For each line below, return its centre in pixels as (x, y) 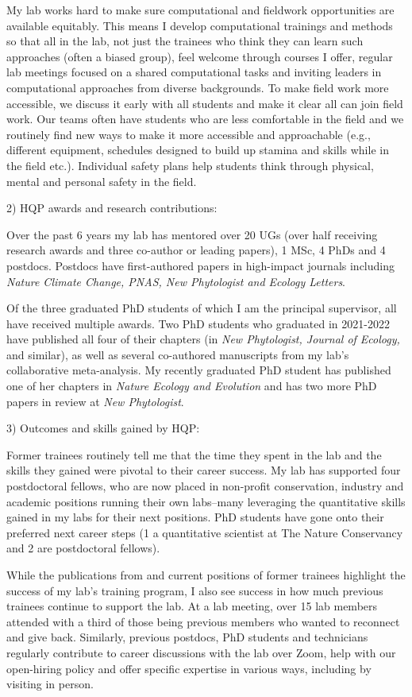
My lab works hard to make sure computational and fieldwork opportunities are (200, 10)
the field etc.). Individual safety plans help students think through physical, (190, 165)
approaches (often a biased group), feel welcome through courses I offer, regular (200, 56)
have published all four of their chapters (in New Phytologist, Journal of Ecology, (203, 339)
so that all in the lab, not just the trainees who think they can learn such (185, 41)
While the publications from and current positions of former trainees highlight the (206, 575)
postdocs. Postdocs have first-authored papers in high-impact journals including (201, 265)
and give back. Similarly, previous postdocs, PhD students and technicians (187, 637)
